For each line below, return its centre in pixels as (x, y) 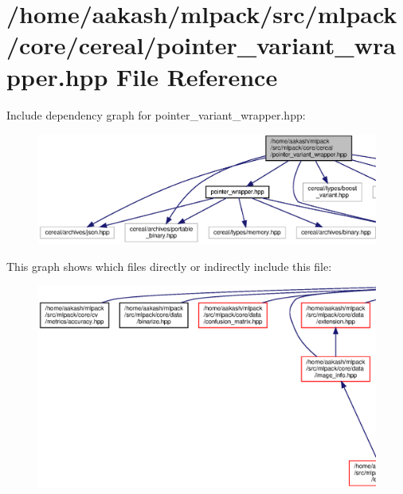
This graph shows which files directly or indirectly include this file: (169, 266)
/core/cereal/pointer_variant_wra (201, 45)
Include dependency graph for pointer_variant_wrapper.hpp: (156, 114)
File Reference (197, 76)
